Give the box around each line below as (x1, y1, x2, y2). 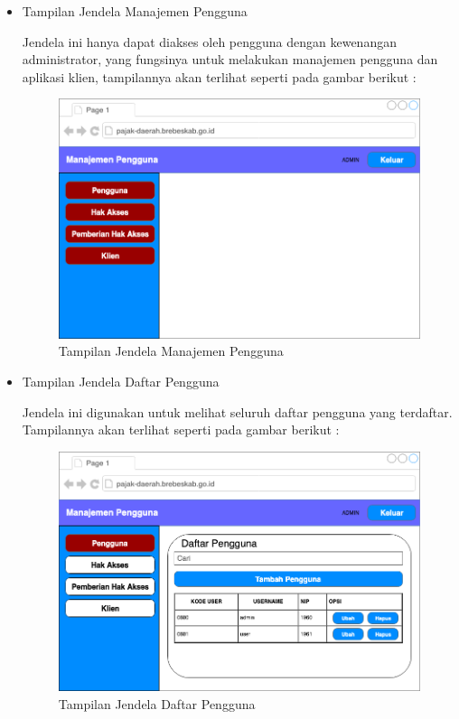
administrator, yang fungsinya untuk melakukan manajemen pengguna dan (22, 50, 438, 69)
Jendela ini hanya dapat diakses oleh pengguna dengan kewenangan (22, 32, 397, 51)
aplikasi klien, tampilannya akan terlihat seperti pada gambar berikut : (22, 67, 417, 86)
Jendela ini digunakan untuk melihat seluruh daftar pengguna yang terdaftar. (22, 402, 453, 421)
